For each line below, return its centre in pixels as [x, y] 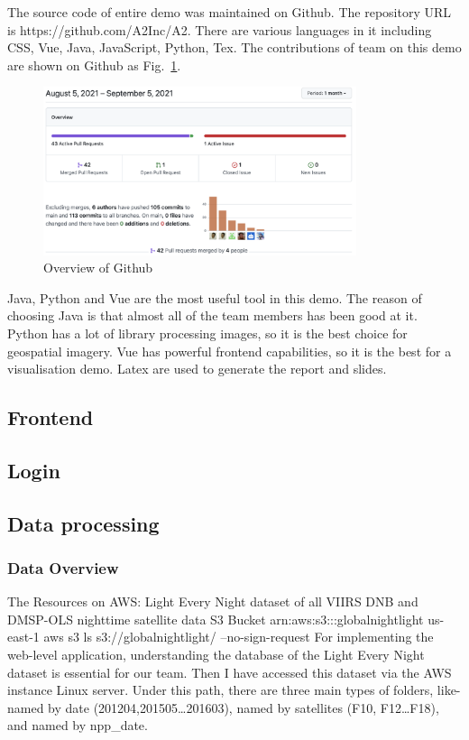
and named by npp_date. [78, 725]
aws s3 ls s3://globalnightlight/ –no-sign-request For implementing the [239, 637]
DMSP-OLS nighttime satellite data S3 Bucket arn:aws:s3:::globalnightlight [216, 619]
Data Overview [63, 567]
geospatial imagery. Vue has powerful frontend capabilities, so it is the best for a [230, 351]
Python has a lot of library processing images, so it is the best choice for [207, 333]
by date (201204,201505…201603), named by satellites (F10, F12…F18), [244, 707]
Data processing [83, 523]
